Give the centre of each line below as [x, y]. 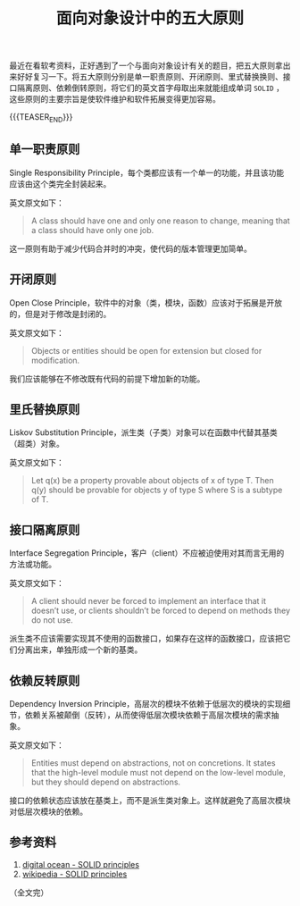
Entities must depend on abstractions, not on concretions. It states [153, 763]
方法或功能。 [33, 565]
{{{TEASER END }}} [41, 118]
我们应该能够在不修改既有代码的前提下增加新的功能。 [107, 378]
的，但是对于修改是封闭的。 [60, 314]
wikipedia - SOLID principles [75, 874]
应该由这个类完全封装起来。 [60, 183]
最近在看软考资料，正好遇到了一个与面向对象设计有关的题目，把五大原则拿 [146, 66]
